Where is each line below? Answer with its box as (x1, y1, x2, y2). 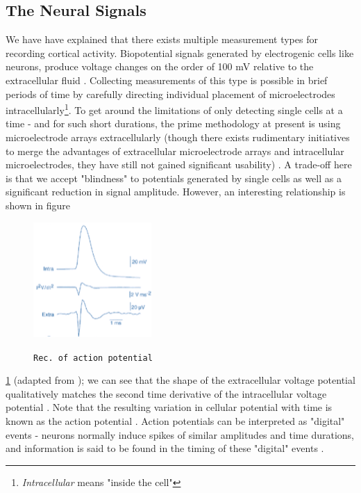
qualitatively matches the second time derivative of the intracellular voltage (6, 386, 327, 401)
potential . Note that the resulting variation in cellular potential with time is (6, 400, 333, 414)
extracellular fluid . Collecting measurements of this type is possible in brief (6, 72, 328, 87)
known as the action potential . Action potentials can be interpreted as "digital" (6, 414, 345, 428)
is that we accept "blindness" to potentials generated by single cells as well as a (6, 170, 342, 185)
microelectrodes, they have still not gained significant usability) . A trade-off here (6, 157, 352, 172)
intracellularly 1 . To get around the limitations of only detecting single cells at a (6, 101, 343, 117)
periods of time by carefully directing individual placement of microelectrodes (6, 86, 335, 101)
